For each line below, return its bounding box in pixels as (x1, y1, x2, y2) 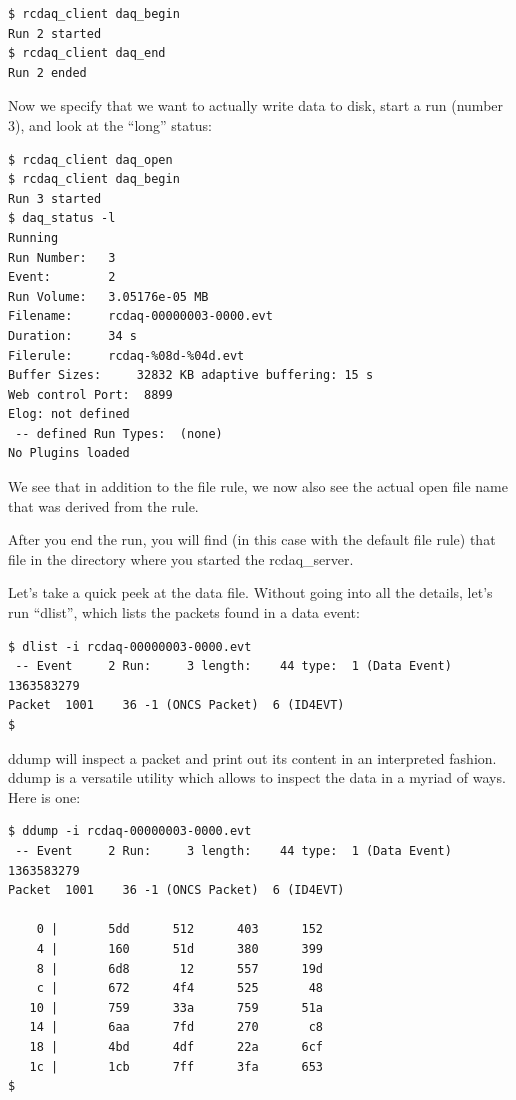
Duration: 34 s (8, 328, 137, 343)
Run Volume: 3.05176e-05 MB (8, 289, 209, 304)
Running (8, 230, 59, 245)
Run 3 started (8, 191, 102, 206)
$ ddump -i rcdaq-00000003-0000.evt (8, 824, 252, 839)
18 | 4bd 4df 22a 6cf (29, 1039, 323, 1054)
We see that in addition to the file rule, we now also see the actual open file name (8, 476, 508, 497)
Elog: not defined (8, 407, 130, 422)
